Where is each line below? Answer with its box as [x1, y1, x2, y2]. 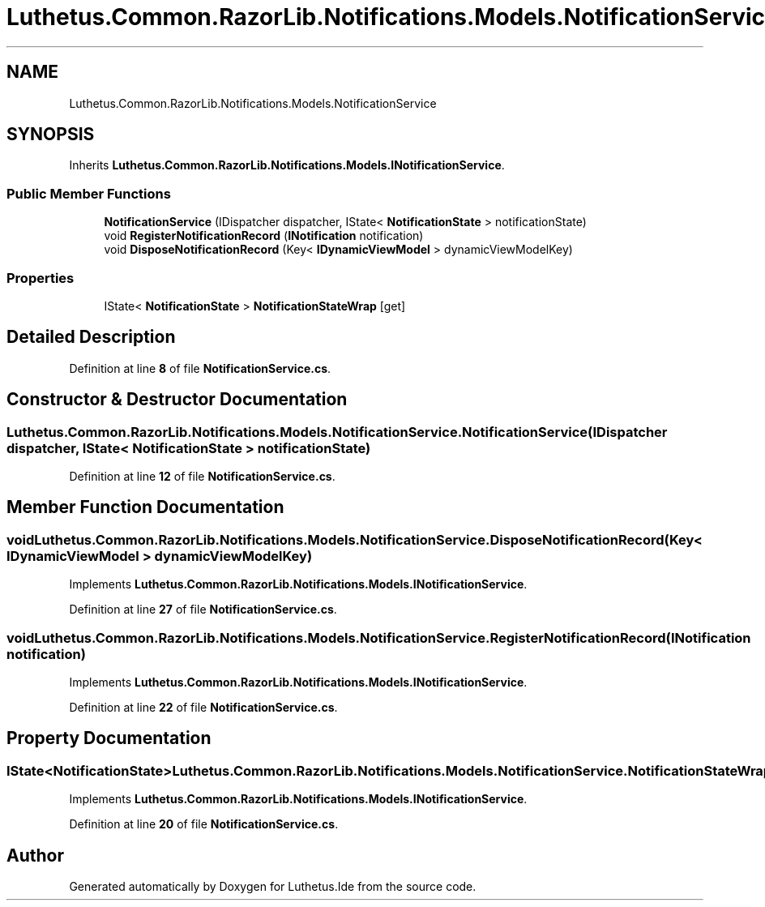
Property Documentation [6, 728, 212, 749]
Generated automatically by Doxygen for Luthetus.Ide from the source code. [69, 879, 477, 894]
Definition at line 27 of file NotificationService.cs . [69, 602, 337, 617]
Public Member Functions [6, 185, 171, 202]
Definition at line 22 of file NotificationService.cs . [69, 700, 338, 714]
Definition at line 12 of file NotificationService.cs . [69, 469, 335, 483]
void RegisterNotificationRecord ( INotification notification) [104, 229, 424, 243]
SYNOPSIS [6, 124, 95, 145]
